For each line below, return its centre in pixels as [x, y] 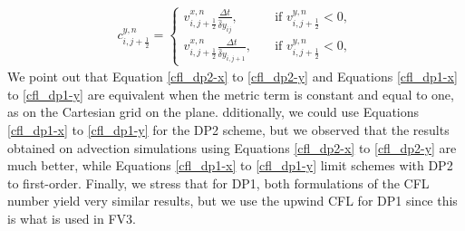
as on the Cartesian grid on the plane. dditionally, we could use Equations [213, 112]
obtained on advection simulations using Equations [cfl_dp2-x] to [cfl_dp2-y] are [232, 147]
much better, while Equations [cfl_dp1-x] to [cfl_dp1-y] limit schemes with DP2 [230, 165]
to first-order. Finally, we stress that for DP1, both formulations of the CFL [218, 183]
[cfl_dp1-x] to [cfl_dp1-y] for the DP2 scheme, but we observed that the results [228, 130]
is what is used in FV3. [72, 219]
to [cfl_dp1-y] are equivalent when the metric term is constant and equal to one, [231, 94]
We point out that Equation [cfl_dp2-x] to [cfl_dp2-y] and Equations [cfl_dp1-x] [232, 77]
